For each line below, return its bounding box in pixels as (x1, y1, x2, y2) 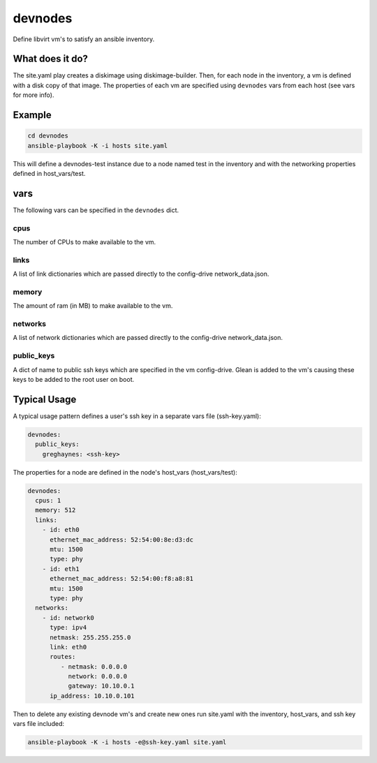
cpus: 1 (35, 496, 61, 505)
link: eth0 (50, 643, 87, 651)
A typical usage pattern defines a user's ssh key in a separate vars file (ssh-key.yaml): (13, 412, 261, 420)
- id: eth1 (42, 565, 80, 572)
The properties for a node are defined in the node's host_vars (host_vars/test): (13, 468, 237, 476)
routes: (50, 653, 76, 661)
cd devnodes (27, 132, 69, 140)
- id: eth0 (42, 526, 80, 534)
